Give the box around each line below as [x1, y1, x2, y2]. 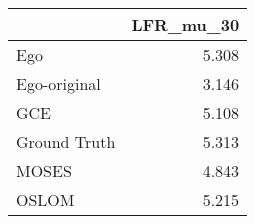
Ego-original [16, 72, 101, 95]
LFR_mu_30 [131, 13, 240, 36]
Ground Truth [16, 130, 116, 153]
